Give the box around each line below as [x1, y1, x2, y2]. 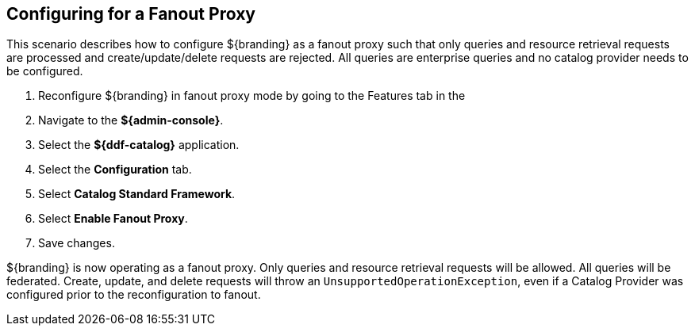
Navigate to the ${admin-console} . [38, 113, 224, 128]
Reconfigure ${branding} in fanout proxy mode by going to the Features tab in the [38, 89, 466, 103]
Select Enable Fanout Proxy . [38, 212, 188, 226]
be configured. [6, 64, 83, 78]
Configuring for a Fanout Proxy [6, 4, 255, 24]
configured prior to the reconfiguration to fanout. [6, 288, 261, 302]
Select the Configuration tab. [38, 162, 192, 177]
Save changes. [38, 236, 115, 250]
